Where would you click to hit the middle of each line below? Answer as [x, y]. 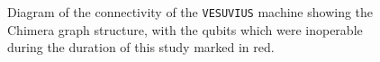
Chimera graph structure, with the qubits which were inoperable [185, 29]
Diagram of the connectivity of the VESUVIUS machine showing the [190, 12]
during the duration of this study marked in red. [141, 47]
